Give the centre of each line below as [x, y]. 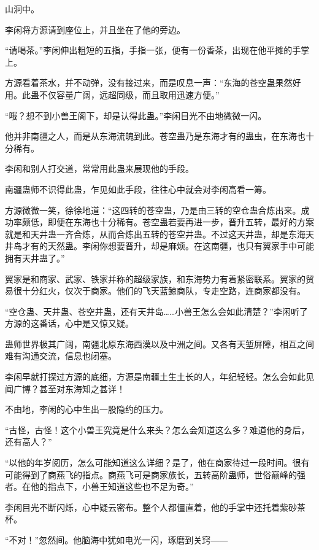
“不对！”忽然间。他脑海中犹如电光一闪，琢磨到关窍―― [117, 540]
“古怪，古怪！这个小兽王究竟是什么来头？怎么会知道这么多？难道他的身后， [157, 429]
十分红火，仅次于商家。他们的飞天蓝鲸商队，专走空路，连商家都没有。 [163, 291]
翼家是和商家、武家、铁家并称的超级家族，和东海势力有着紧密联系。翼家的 [155, 278]
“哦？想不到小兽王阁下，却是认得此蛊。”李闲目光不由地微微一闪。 [136, 115]
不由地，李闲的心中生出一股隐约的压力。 [86, 409]
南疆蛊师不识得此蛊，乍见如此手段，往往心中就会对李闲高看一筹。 [138, 189]
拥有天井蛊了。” [35, 258]
